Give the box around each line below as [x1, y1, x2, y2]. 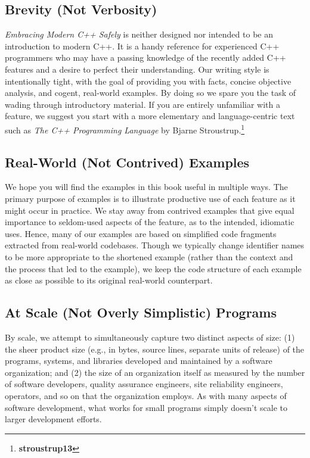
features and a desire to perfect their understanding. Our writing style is [5, 63, 269, 75]
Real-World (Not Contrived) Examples [5, 152, 250, 171]
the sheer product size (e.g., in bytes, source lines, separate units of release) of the [5, 342, 305, 355]
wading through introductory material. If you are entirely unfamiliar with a [5, 98, 280, 110]
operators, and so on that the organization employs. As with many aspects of [5, 389, 287, 401]
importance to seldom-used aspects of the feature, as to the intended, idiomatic [5, 216, 294, 228]
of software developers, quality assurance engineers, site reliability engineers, [5, 378, 283, 390]
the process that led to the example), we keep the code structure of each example [5, 262, 302, 275]
